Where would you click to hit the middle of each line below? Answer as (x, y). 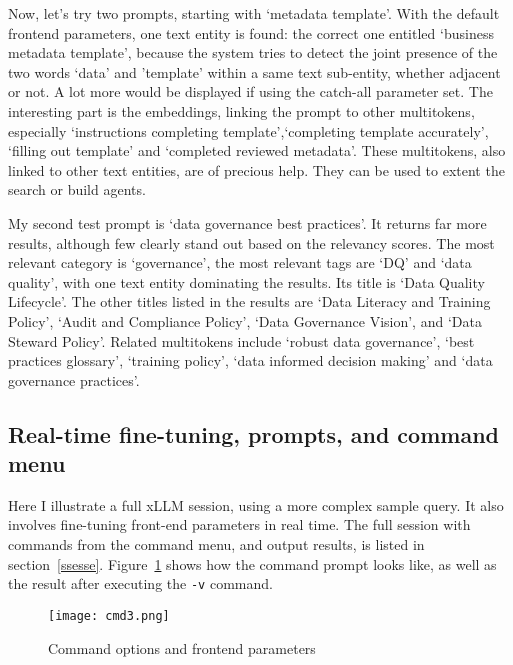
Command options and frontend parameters (182, 647)
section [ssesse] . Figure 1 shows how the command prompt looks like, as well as (252, 563)
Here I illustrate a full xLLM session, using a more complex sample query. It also (256, 504)
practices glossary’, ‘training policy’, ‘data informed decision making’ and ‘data (250, 360)
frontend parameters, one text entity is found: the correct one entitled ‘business (251, 32)
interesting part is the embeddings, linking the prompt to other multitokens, (241, 110)
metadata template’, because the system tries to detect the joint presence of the (253, 52)
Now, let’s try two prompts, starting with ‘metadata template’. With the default (254, 13)
